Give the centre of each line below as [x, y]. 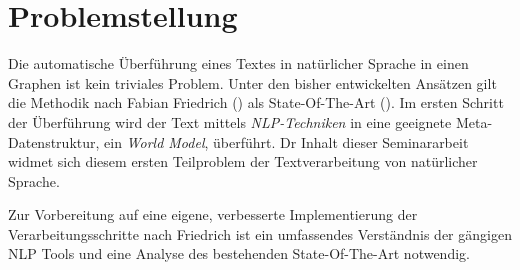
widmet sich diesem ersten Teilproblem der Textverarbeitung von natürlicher [243, 161]
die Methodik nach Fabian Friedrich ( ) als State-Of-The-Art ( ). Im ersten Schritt [256, 102]
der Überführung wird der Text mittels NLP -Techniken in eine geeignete [230, 121]
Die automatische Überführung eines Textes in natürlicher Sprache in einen [238, 63]
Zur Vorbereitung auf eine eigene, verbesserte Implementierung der [213, 214]
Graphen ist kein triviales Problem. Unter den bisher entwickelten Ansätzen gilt [252, 82]
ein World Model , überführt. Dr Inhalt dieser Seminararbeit [286, 141]
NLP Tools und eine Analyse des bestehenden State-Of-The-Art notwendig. [239, 253]
